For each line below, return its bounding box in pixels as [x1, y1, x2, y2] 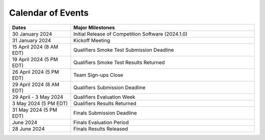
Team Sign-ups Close [73, 71, 124, 78]
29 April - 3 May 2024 [12, 93, 63, 100]
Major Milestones [73, 24, 115, 31]
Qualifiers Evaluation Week [73, 93, 135, 100]
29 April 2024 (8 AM [12, 81, 60, 88]
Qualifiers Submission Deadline [73, 84, 146, 91]
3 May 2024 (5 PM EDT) [12, 100, 68, 107]
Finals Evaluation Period [73, 119, 129, 126]
